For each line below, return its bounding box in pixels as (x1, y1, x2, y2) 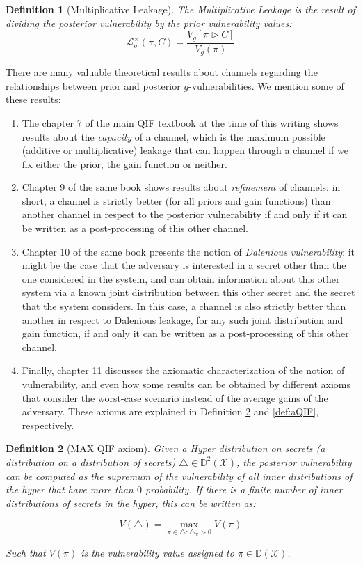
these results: (6, 92, 61, 107)
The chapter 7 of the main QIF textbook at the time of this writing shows (22, 115, 339, 130)
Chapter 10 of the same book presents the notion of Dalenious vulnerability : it (22, 244, 355, 258)
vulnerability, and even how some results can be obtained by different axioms (22, 377, 350, 391)
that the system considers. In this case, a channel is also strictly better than (22, 299, 346, 314)
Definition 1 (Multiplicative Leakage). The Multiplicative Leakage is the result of (6, 2, 356, 16)
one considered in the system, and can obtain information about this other (22, 271, 340, 286)
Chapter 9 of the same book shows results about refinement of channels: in (22, 180, 341, 194)
